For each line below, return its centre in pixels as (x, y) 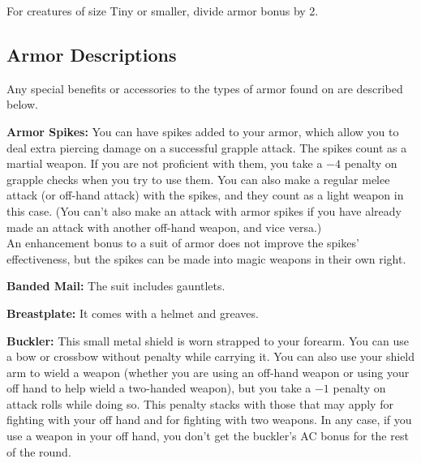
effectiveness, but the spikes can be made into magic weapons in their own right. (206, 258)
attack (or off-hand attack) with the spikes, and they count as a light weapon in (205, 195)
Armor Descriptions (92, 54)
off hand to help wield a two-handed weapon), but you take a (159, 388)
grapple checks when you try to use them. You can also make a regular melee (198, 179)
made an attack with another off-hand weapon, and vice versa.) (164, 227)
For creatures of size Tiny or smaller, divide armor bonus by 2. (163, 11)
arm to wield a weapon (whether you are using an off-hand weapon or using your (208, 372)
